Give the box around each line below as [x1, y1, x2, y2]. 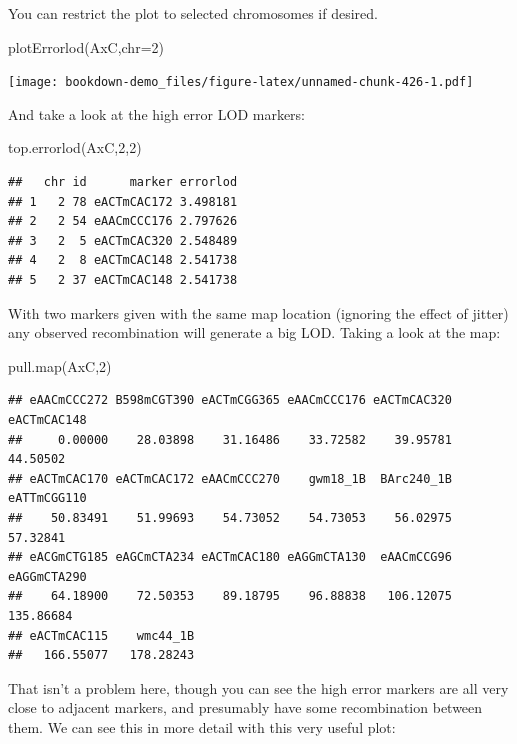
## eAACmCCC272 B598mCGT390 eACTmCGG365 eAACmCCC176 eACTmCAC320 [8, 393, 452, 408]
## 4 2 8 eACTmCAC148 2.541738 [8, 253, 238, 268]
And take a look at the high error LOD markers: [8, 103, 305, 124]
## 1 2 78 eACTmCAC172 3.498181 [8, 194, 238, 209]
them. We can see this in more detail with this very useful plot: [8, 716, 396, 737]
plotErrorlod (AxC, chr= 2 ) [8, 36, 164, 57]
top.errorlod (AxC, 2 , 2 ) [8, 137, 142, 158]
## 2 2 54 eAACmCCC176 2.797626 [8, 214, 238, 229]
